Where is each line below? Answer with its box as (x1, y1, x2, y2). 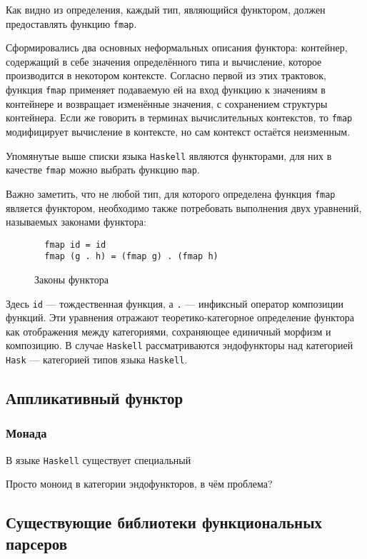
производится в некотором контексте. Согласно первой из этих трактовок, (6, 68, 326, 83)
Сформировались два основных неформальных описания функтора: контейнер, (6, 40, 348, 55)
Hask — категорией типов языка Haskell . (6, 352, 188, 367)
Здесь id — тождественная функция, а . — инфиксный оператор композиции (6, 296, 344, 311)
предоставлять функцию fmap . (6, 16, 137, 31)
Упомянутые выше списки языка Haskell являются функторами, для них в (6, 148, 332, 163)
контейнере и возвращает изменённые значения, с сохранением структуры (6, 96, 328, 111)
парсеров (6, 532, 68, 554)
